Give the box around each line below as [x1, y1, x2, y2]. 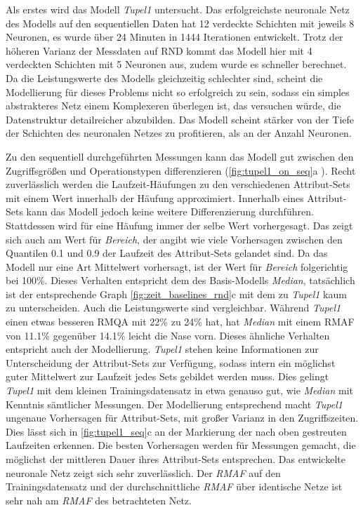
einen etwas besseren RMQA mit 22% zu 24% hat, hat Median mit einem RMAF [6, 314, 355, 329]
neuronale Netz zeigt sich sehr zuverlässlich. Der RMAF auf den [6, 465, 281, 480]
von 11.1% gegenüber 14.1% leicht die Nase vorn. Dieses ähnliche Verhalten [6, 328, 330, 342]
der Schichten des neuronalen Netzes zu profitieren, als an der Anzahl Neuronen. [6, 126, 352, 140]
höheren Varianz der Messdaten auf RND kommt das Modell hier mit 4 [6, 43, 312, 58]
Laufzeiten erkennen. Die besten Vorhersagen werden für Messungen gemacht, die [6, 438, 356, 452]
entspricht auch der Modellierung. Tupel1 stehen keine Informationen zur [6, 342, 319, 356]
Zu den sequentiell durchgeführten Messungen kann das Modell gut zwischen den [6, 149, 354, 163]
